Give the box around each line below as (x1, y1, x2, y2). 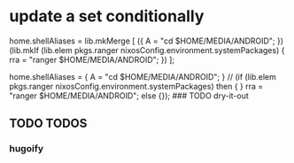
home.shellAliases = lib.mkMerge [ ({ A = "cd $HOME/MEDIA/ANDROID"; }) (9, 35, 284, 46)
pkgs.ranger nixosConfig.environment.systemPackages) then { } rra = (9, 81, 264, 91)
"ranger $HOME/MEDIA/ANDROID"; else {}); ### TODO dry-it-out (9, 90, 250, 101)
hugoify (9, 143, 44, 155)
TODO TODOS (9, 116, 88, 131)
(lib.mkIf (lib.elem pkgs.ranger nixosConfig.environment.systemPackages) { (9, 44, 285, 55)
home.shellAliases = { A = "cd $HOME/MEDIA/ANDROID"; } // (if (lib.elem (9, 71, 277, 81)
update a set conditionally (9, 6, 205, 27)
